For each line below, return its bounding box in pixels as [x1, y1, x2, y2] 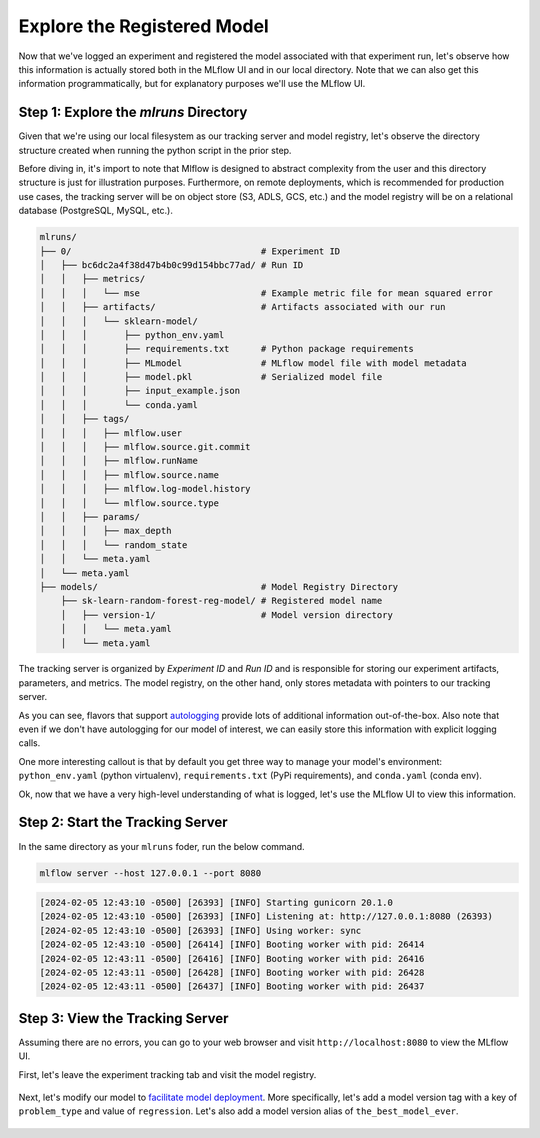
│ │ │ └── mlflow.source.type [39, 497, 220, 509]
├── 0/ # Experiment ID [39, 245, 341, 257]
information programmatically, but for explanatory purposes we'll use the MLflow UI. [18, 78, 366, 90]
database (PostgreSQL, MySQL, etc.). [18, 205, 174, 217]
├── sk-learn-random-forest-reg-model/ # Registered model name [60, 595, 383, 607]
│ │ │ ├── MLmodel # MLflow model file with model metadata [39, 357, 467, 369]
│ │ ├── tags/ [39, 413, 130, 425]
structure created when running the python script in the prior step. [18, 144, 292, 156]
